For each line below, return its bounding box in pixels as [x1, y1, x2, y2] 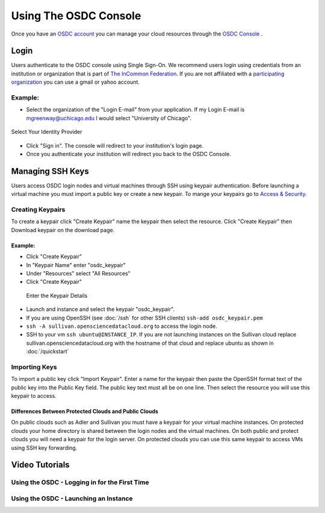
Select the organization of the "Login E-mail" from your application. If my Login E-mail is [26, 106, 245, 113]
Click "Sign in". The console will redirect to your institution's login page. [26, 142, 204, 149]
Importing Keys [11, 362, 57, 371]
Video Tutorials [11, 460, 70, 470]
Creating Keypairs [11, 206, 66, 213]
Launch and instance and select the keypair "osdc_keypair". [26, 306, 175, 313]
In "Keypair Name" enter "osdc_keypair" [26, 261, 126, 268]
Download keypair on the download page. [11, 226, 115, 233]
